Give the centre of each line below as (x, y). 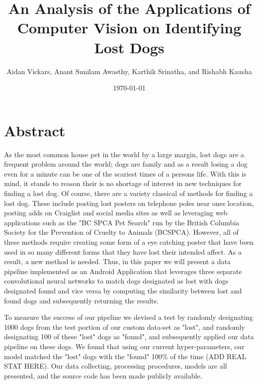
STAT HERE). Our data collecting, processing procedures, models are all (116, 366)
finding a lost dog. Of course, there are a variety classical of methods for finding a (129, 193)
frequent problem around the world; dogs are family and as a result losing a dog (126, 164)
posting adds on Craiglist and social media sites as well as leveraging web (116, 213)
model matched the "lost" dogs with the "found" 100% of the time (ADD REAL (125, 356)
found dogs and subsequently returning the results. (81, 300)
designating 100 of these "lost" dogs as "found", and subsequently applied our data (129, 336)
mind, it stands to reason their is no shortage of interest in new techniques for (123, 183)
